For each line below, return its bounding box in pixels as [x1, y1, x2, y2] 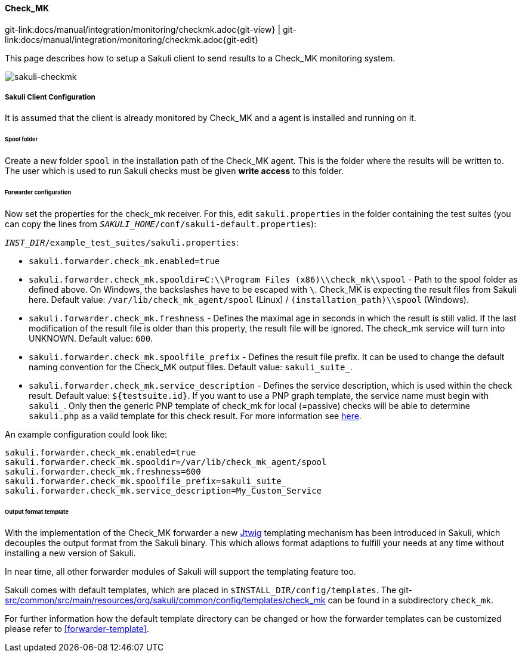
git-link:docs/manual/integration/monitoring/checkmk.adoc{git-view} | [5, 24, 281, 35]
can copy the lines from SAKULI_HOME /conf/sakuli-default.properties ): [5, 218, 317, 229]
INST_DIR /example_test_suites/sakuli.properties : [5, 237, 239, 247]
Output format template [5, 508, 69, 515]
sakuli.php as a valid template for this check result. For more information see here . [29, 410, 362, 421]
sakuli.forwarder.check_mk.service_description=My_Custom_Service [5, 485, 322, 495]
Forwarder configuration [5, 188, 72, 196]
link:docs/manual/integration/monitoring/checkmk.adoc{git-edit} [5, 34, 258, 45]
